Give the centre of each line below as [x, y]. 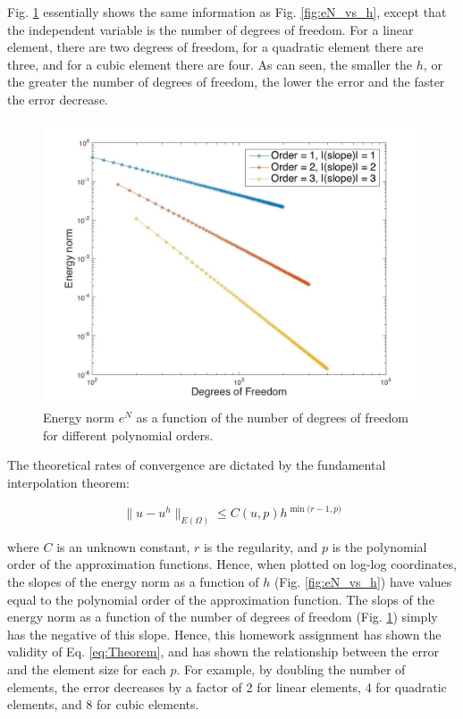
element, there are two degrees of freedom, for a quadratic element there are [215, 47]
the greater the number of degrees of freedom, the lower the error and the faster [226, 82]
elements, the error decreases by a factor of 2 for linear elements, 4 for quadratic [227, 686]
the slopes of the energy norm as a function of [133, 582]
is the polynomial [379, 546]
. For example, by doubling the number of [291, 669]
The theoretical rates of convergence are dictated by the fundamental [197, 465]
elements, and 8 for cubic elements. [103, 704]
